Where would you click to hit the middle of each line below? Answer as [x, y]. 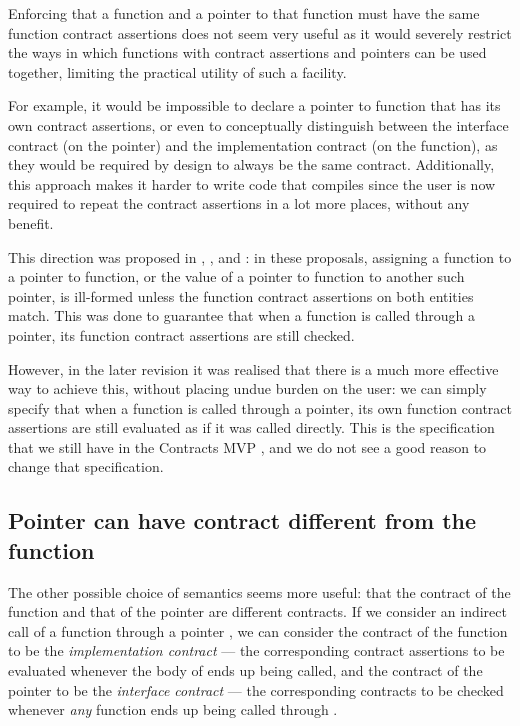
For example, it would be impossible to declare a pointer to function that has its [254, 105]
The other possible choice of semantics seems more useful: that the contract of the [259, 591]
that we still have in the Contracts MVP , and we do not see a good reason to [247, 446]
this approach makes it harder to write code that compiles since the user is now [252, 183]
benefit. [31, 222]
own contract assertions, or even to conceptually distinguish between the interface [258, 124]
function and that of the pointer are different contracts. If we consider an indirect [257, 611]
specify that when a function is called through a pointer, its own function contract [260, 407]
